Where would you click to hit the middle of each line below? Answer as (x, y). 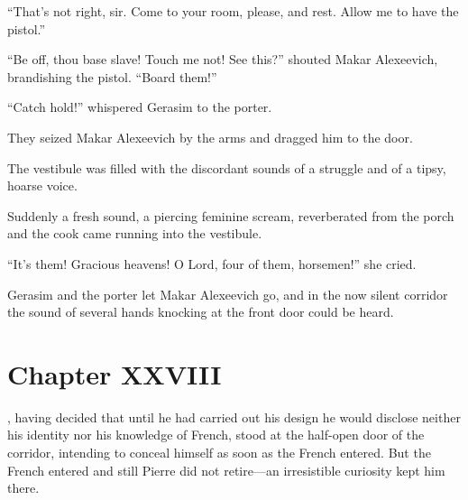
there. (23, 488)
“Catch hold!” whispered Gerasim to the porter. (140, 107)
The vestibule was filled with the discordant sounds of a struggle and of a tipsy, (227, 167)
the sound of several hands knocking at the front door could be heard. (201, 312)
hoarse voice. (42, 185)
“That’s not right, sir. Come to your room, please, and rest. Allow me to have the (233, 11)
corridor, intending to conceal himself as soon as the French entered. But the (219, 453)
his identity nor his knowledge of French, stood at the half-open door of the (216, 435)
